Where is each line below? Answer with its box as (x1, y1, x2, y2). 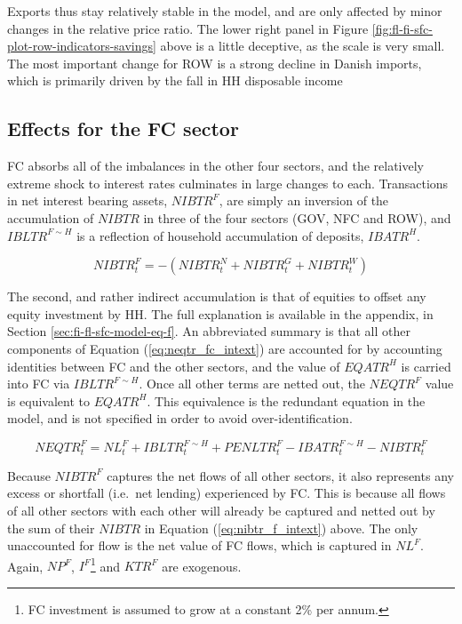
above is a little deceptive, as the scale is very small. (160, 36, 445, 55)
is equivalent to (7, 391, 91, 410)
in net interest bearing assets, (7, 191, 168, 210)
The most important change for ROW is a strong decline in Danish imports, (7, 53, 422, 72)
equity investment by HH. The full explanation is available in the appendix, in (7, 304, 434, 323)
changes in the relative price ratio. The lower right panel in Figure (7, 19, 369, 37)
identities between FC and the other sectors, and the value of (7, 356, 340, 375)
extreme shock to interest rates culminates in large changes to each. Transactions (7, 173, 449, 192)
